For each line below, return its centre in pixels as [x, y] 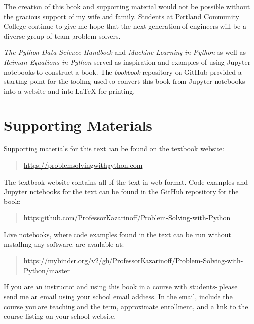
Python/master [47, 270]
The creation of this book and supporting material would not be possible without [127, 6]
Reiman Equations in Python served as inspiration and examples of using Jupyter [127, 61]
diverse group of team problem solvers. [62, 35]
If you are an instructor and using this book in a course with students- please [121, 287]
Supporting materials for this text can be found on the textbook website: [114, 148]
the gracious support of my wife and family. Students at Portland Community [122, 16]
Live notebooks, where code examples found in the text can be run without [118, 234]
